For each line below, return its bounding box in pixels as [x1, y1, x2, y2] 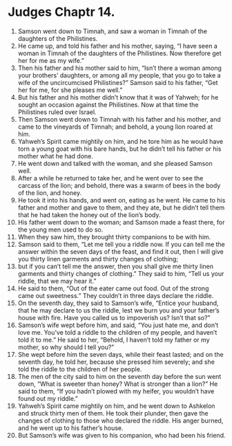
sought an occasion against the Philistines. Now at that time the [17, 100, 199, 109]
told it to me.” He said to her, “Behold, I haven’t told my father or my [17, 335, 210, 344]
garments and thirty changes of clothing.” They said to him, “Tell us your [17, 269, 224, 277]
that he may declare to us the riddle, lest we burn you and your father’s [17, 306, 220, 315]
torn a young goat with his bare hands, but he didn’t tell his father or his [17, 145, 222, 153]
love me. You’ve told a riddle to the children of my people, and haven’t [17, 328, 217, 336]
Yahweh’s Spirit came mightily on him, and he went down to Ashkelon [17, 402, 215, 410]
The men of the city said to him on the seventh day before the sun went [17, 372, 222, 380]
